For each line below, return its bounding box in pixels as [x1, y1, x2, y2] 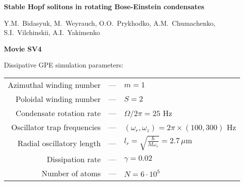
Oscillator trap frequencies [11, 121, 101, 133]
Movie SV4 [4, 43, 42, 53]
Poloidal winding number [16, 93, 101, 104]
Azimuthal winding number [8, 79, 101, 90]
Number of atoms [41, 167, 101, 179]
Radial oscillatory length [17, 137, 101, 149]
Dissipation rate [47, 153, 101, 165]
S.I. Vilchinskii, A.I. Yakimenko [4, 27, 100, 37]
